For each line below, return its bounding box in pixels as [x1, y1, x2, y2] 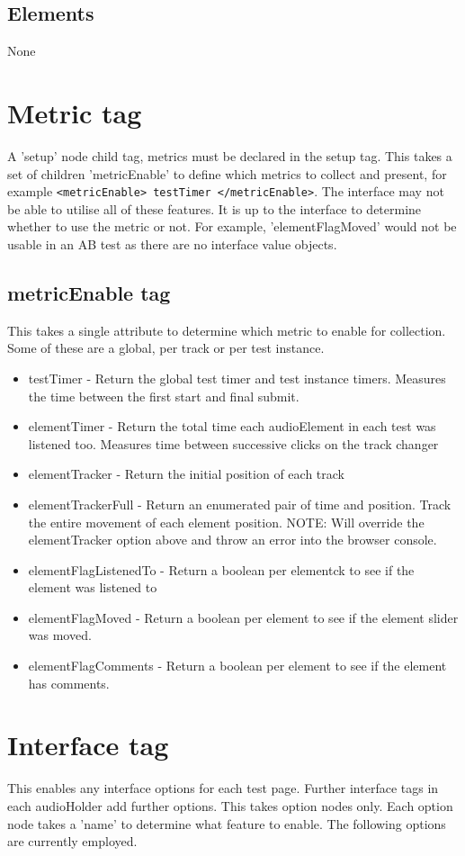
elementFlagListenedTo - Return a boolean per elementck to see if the [28, 560, 415, 579]
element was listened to [28, 578, 157, 597]
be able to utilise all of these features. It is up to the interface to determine [7, 199, 422, 218]
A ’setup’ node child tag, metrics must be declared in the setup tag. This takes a [7, 146, 452, 165]
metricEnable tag [7, 278, 171, 306]
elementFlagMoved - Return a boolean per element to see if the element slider [28, 608, 459, 626]
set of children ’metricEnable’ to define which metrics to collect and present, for [7, 164, 447, 183]
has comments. [28, 673, 110, 692]
